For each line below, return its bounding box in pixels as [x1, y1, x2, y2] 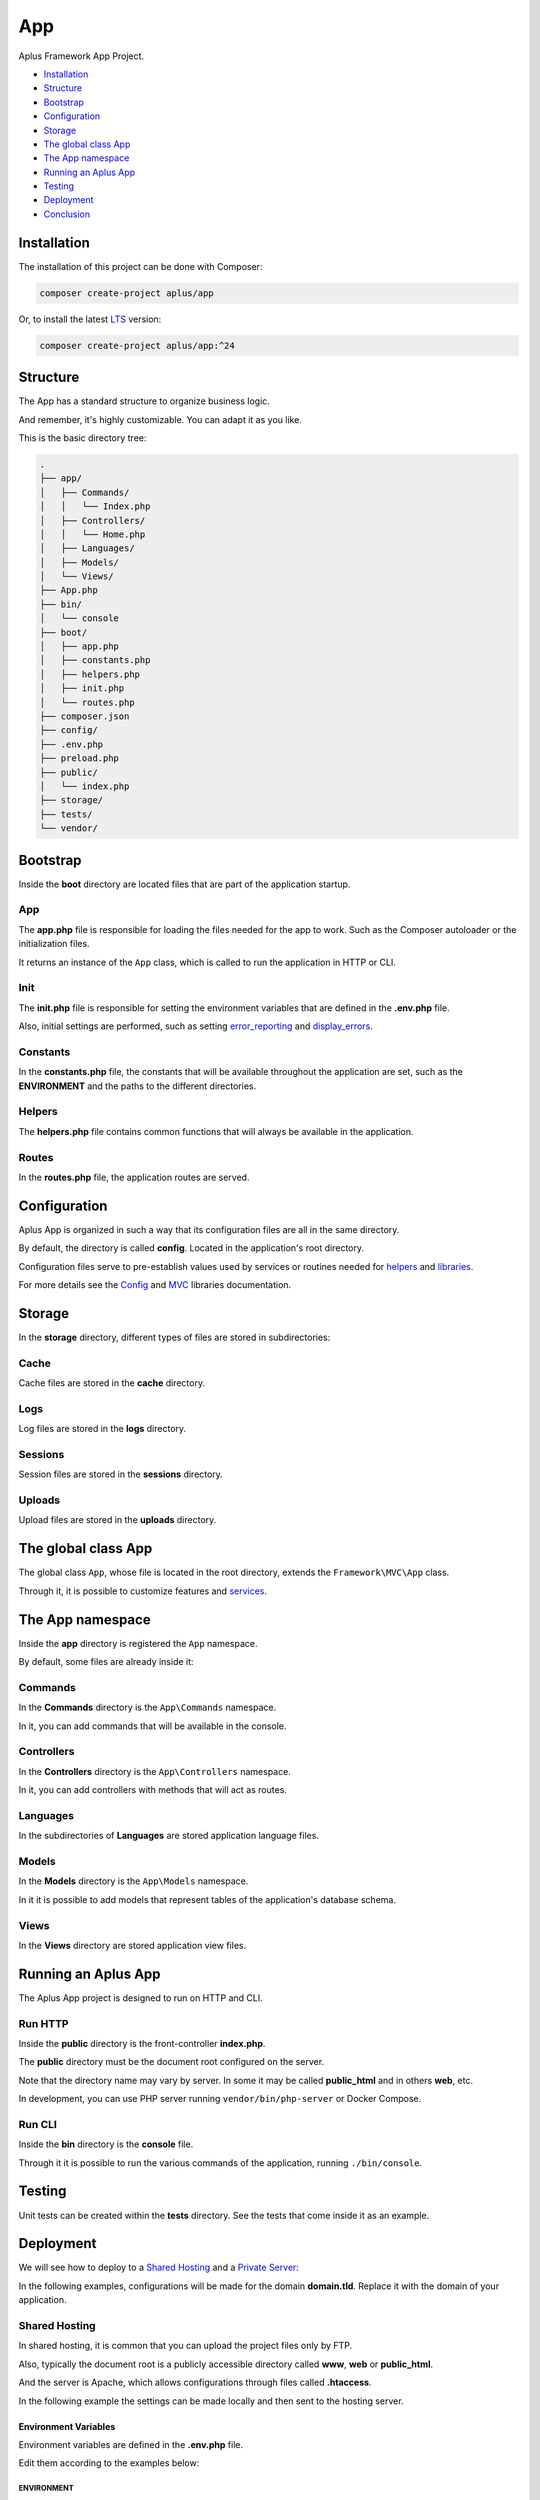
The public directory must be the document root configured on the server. [18, 2056, 325, 2068]
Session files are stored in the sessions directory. [18, 1468, 224, 1480]
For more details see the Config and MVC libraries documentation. [18, 1278, 292, 1290]
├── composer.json [39, 711, 130, 722]
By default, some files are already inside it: [18, 1656, 194, 1668]
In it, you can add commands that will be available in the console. [18, 1720, 287, 1732]
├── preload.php [39, 753, 120, 764]
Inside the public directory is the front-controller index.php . [18, 2037, 266, 2049]
